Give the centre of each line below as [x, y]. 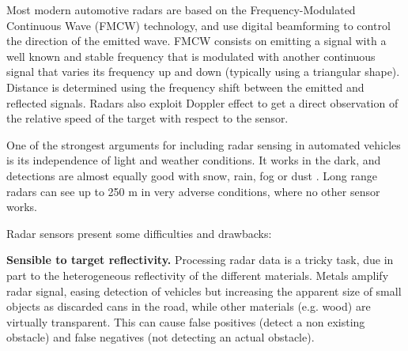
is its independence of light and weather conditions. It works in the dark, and [194, 160]
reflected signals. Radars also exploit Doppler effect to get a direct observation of [202, 102]
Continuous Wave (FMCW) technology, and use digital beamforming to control [198, 25]
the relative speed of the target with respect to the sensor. [147, 118]
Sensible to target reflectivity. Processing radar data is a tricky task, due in [200, 260]
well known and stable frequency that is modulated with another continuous [191, 56]
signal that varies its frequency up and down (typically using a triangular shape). [203, 72]
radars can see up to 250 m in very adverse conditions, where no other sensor [193, 191]
